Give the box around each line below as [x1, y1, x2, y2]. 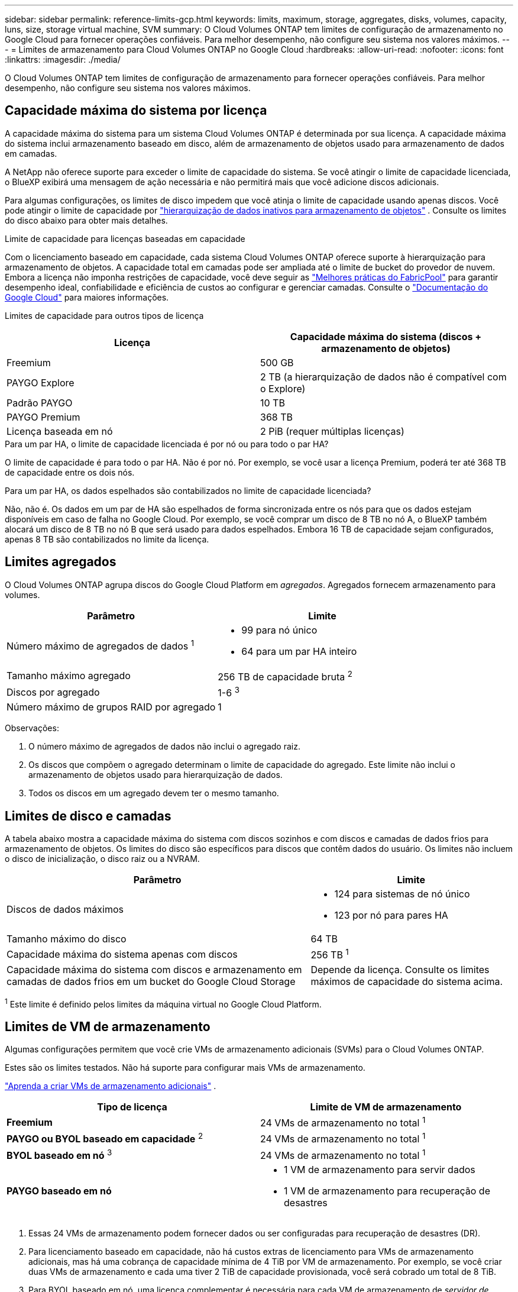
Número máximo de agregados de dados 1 [7, 638, 195, 653]
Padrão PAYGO [7, 396, 73, 409]
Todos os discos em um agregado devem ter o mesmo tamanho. [28, 788, 279, 799]
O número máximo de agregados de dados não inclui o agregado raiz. [28, 741, 300, 752]
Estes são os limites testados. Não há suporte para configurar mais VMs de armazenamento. [5, 1062, 365, 1073]
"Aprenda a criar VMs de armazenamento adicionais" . [5, 1081, 216, 1091]
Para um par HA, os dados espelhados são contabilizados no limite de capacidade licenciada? [5, 485, 371, 496]
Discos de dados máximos [7, 903, 124, 916]
